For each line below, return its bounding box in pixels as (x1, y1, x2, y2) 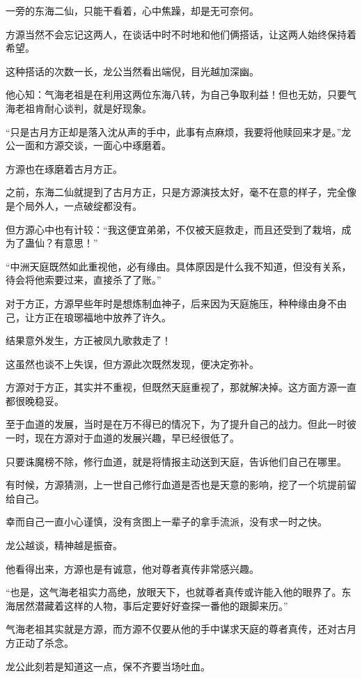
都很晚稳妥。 (6, 393, 64, 408)
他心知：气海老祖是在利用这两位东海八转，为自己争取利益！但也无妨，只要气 (6, 87, 356, 102)
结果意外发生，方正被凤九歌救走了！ (6, 333, 171, 348)
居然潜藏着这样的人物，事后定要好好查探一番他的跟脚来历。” (15, 598, 288, 612)
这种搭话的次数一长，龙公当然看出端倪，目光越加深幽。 (6, 63, 259, 78)
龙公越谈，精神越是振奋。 (6, 538, 123, 553)
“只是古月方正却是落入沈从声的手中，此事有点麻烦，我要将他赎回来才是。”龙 (6, 124, 352, 139)
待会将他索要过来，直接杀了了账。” (6, 272, 162, 287)
